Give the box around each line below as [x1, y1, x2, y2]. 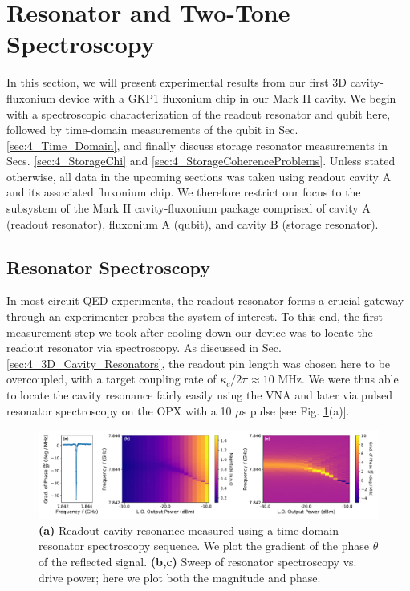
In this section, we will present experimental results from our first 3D [6, 74, 347, 91]
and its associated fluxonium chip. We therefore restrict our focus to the [6, 184, 361, 200]
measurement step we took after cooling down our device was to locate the [6, 323, 373, 340]
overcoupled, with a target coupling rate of [6, 370, 217, 387]
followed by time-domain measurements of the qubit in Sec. [6, 121, 298, 138]
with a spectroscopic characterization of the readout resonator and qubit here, [6, 105, 391, 122]
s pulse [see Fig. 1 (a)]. [242, 402, 350, 419]
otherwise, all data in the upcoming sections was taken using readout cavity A [6, 168, 392, 184]
